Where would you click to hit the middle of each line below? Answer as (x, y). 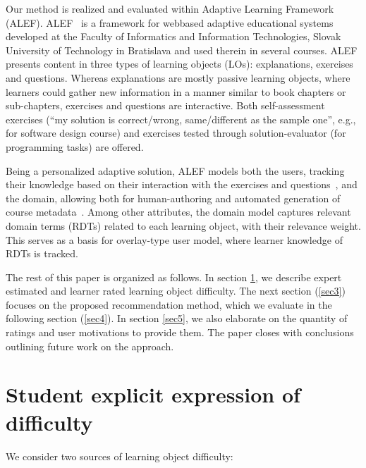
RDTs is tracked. (42, 253)
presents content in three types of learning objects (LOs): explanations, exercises (179, 64)
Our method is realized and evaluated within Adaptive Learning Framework (170, 8)
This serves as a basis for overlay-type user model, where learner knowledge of (174, 239)
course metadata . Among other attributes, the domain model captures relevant (178, 212)
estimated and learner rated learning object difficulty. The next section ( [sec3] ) (176, 291)
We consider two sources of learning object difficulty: (120, 456)
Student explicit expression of (153, 394)
